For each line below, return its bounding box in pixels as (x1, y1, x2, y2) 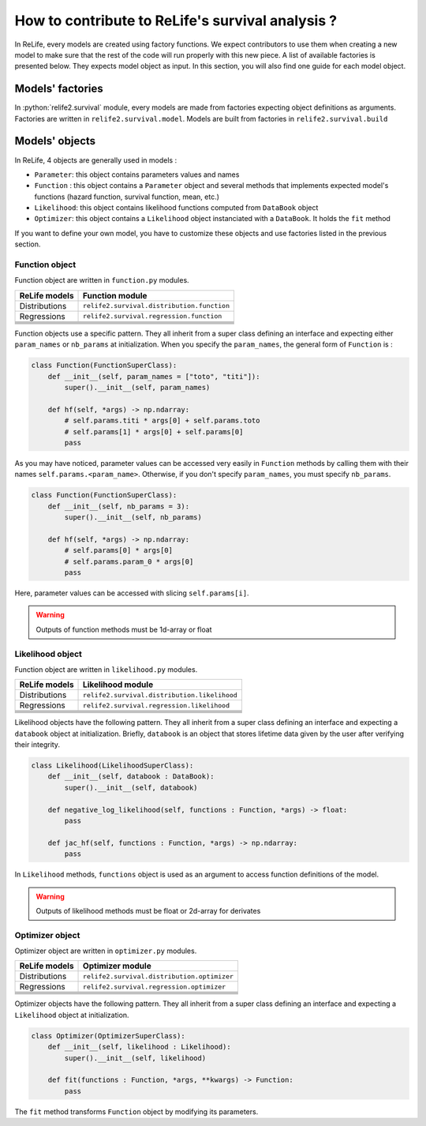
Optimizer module (83, 960, 151, 971)
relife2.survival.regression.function (83, 312, 222, 321)
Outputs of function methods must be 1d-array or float (35, 625, 212, 634)
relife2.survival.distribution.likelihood (83, 691, 238, 699)
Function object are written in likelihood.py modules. (14, 664, 198, 674)
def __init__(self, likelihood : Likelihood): (47, 1042, 232, 1052)
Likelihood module (83, 679, 154, 690)
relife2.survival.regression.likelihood (83, 701, 230, 710)
